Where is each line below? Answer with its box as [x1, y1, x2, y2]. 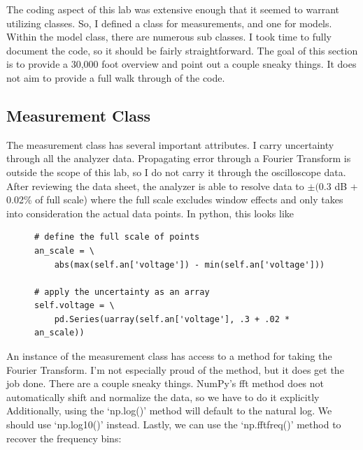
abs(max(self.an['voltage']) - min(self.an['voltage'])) [54, 259, 325, 270]
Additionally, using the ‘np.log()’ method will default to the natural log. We [6, 403, 332, 418]
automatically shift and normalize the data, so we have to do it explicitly [6, 389, 320, 404]
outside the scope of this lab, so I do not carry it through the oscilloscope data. [6, 164, 346, 179]
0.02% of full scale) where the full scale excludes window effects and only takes [6, 192, 343, 207]
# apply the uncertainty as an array [34, 286, 210, 297]
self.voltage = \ [34, 300, 115, 311]
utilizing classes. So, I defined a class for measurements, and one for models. [6, 15, 332, 30]
